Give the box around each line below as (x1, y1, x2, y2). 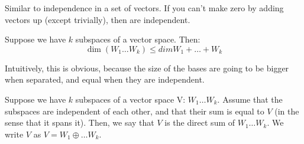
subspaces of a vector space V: (75, 93, 186, 105)
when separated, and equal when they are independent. (5, 73, 205, 86)
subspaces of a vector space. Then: (75, 33, 200, 45)
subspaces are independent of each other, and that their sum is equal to (5, 104, 264, 117)
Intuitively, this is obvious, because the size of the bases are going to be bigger (5, 61, 289, 74)
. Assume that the (217, 93, 283, 105)
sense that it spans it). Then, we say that (5, 116, 154, 129)
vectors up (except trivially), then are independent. (5, 13, 190, 25)
